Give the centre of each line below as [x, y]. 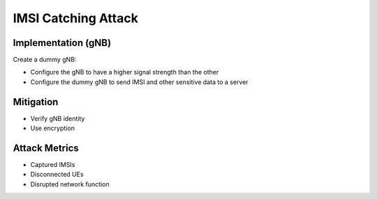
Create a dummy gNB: [45, 60]
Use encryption [52, 128]
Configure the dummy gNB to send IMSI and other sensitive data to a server [139, 82]
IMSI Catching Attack [76, 18]
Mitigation [36, 102]
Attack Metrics [46, 148]
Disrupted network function [70, 184]
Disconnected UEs [57, 175]
